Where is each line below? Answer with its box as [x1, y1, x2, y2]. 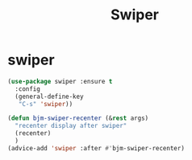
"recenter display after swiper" [15, 122, 127, 130]
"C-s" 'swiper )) [18, 100, 73, 108]
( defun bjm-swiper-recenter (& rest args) [7, 114, 149, 122]
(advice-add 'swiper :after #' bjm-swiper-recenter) [7, 144, 185, 152]
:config [15, 84, 41, 93]
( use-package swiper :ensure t [7, 77, 113, 85]
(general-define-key [15, 92, 84, 101]
